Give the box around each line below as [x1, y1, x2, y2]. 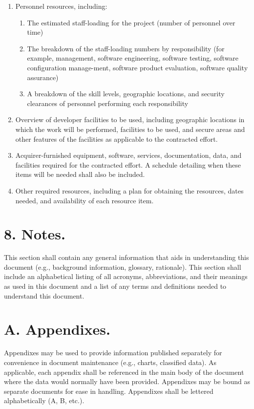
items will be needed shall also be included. [15, 169, 145, 179]
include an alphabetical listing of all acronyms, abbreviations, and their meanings [4, 271, 248, 281]
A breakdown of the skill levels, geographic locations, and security [27, 88, 225, 99]
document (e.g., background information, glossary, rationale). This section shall [4, 261, 241, 272]
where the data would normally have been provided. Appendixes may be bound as [4, 376, 250, 387]
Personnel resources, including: [15, 1, 107, 11]
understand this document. [4, 290, 85, 301]
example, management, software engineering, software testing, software [27, 53, 239, 63]
